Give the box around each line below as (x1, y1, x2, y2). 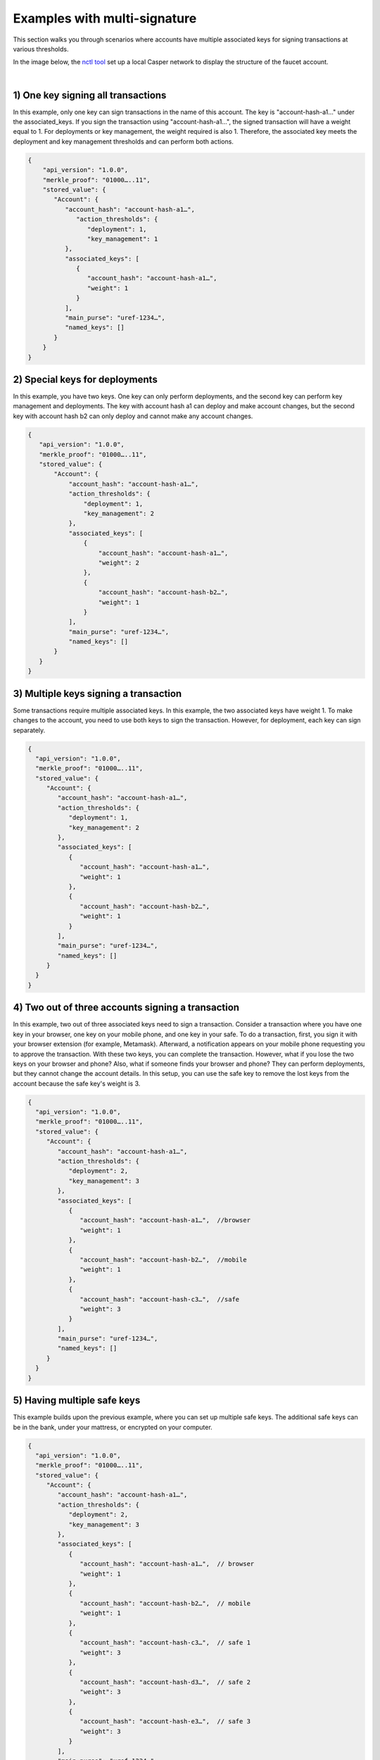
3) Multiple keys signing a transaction (13, 687, 182, 700)
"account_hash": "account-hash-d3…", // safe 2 (80, 1678, 251, 1686)
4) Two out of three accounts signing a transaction (13, 1002, 239, 1014)
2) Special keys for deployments (13, 374, 158, 385)
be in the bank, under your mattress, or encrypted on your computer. (13, 1423, 213, 1431)
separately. (13, 726, 46, 734)
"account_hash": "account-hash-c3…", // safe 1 (80, 1639, 251, 1647)
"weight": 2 (98, 558, 140, 567)
